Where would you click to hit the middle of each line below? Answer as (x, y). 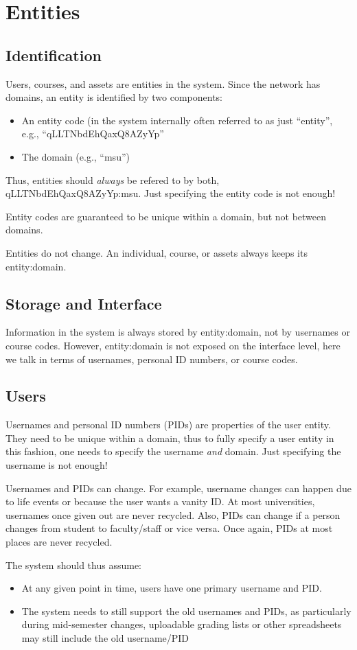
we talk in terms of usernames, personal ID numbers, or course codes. (152, 359)
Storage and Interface (84, 303)
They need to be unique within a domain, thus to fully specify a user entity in (170, 438)
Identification (54, 55)
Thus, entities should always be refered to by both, (113, 179)
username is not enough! (57, 465)
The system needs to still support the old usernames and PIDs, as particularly (186, 611)
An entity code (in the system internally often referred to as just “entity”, (177, 120)
